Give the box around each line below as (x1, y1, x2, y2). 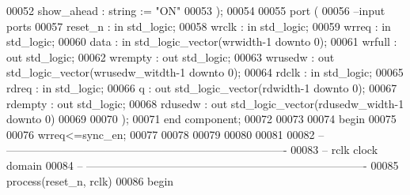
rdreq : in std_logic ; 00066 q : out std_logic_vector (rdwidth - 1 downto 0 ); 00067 (6, 79, 397, 96)
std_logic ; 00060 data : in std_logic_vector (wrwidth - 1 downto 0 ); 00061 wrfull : (6, 33, 397, 50)
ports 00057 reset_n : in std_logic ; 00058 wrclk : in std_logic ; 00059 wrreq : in (6, 17, 391, 34)
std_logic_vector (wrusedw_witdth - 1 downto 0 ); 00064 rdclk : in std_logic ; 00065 (6, 64, 404, 81)
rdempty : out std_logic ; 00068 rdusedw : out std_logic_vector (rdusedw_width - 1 (6, 95, 404, 111)
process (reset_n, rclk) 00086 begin (6, 172, 174, 189)
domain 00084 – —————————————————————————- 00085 (6, 156, 399, 173)
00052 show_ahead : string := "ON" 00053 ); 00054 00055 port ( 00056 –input (6, 2, 385, 18)
